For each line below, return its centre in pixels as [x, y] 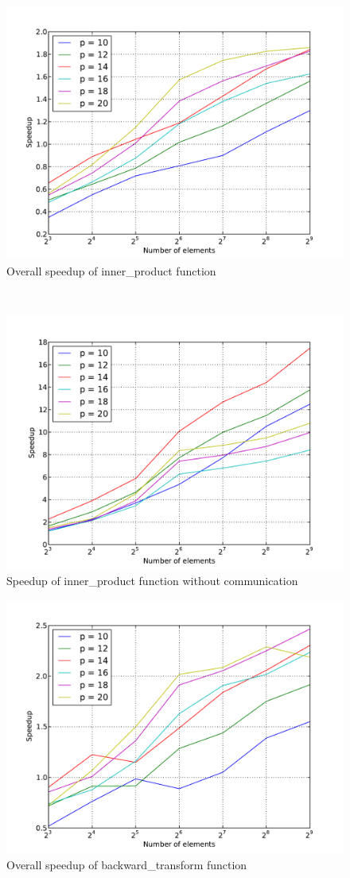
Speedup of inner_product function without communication [152, 581]
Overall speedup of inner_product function [111, 270]
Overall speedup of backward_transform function [127, 864]
